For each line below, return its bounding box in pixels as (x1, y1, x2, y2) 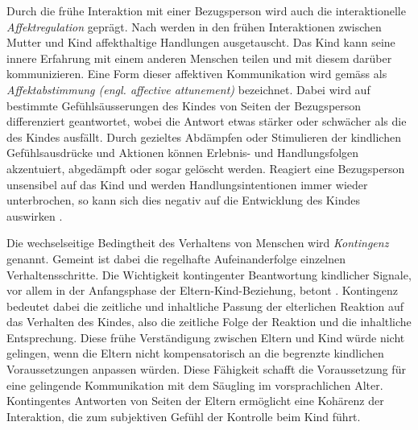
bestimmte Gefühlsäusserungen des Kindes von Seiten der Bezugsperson (6, 97, 362, 114)
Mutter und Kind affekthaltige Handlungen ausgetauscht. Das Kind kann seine (6, 34, 395, 51)
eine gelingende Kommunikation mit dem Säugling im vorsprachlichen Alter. (6, 376, 383, 393)
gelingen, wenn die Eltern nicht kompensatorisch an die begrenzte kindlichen (6, 345, 384, 362)
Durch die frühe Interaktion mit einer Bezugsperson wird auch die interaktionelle (6, 2, 406, 19)
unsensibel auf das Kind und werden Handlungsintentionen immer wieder (6, 176, 368, 192)
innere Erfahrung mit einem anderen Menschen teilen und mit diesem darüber (6, 49, 392, 66)
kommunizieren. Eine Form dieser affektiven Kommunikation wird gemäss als (6, 65, 387, 82)
